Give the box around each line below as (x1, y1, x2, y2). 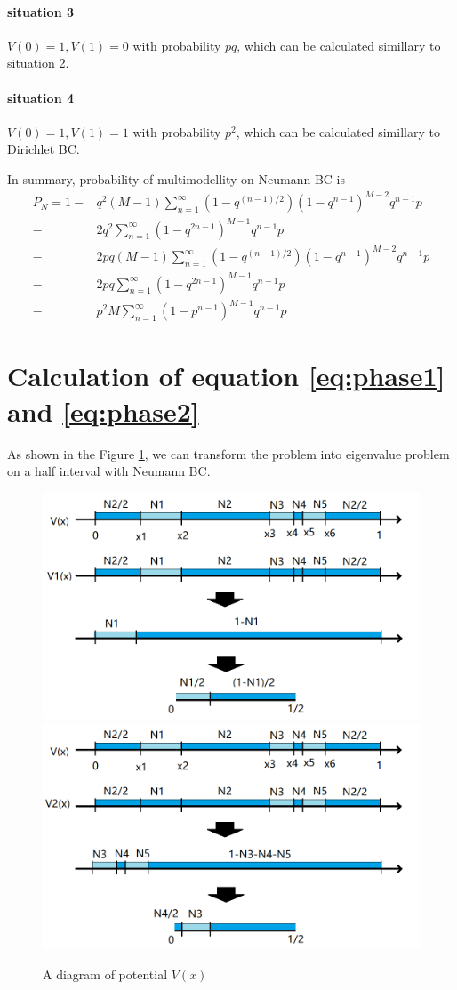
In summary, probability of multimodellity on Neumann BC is (7, 169, 346, 188)
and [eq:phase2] (7, 392, 199, 429)
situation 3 (7, 2, 74, 20)
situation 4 (7, 88, 74, 107)
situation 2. (7, 53, 69, 72)
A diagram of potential (43, 964, 168, 983)
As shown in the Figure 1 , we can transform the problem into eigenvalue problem (7, 444, 450, 463)
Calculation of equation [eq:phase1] (7, 358, 445, 394)
